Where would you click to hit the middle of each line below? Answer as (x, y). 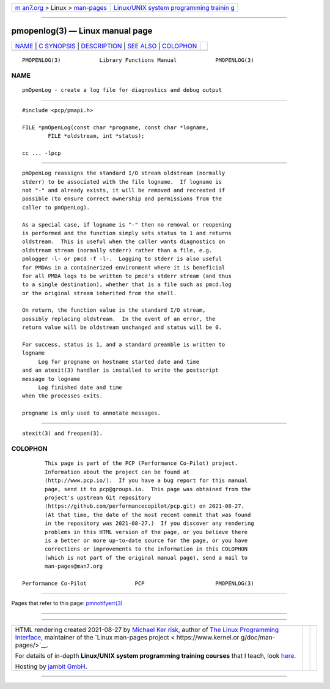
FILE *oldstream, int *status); (96, 136)
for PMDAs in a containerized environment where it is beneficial (124, 267)
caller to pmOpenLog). (56, 207)
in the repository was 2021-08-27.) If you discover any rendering (149, 523)
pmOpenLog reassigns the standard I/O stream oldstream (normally (124, 173)
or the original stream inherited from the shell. (100, 293)
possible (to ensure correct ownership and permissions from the (122, 199)
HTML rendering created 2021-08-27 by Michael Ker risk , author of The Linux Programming (147, 630)
